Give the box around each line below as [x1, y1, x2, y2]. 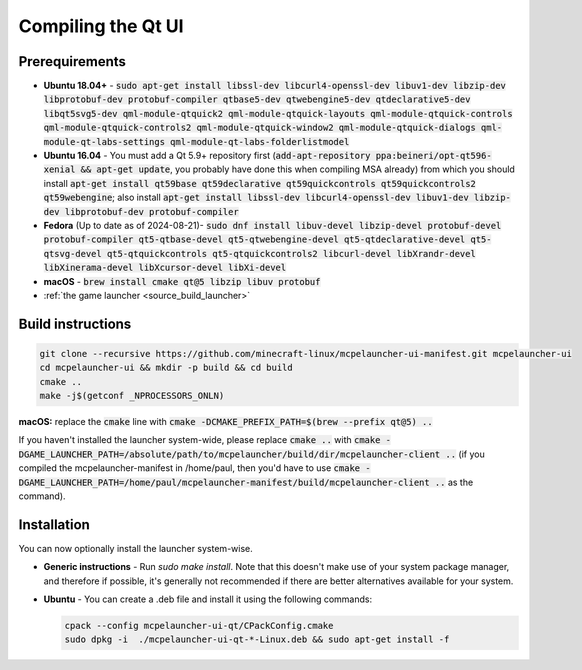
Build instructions [18, 315, 132, 332]
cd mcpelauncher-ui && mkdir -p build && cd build [39, 362, 294, 374]
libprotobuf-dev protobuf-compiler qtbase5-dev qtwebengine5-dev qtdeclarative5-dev [43, 94, 471, 105]
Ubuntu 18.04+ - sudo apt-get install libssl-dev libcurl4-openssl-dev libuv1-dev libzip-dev [43, 80, 507, 92]
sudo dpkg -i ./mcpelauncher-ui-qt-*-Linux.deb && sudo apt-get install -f [64, 634, 450, 645]
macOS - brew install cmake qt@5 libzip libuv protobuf [43, 275, 321, 287]
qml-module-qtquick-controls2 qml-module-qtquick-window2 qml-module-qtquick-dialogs [43, 122, 477, 134]
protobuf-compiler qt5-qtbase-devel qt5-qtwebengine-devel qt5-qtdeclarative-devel [43, 234, 466, 245]
